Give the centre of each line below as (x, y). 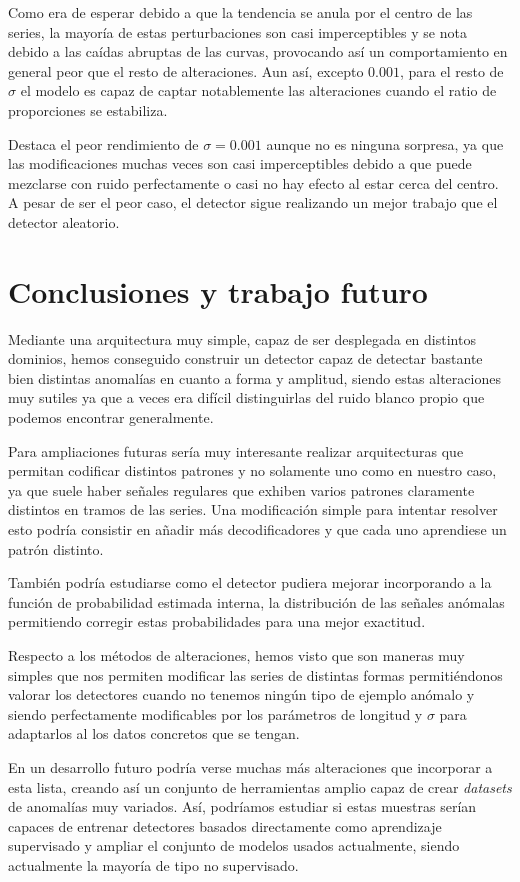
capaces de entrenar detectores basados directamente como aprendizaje (225, 825)
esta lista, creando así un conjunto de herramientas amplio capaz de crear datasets (260, 786)
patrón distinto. (56, 548)
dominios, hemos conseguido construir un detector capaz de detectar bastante (245, 358)
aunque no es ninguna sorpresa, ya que (385, 143)
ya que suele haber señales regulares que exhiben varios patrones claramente (241, 489)
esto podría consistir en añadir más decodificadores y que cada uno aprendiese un (257, 529)
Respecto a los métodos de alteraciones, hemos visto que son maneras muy (236, 654)
